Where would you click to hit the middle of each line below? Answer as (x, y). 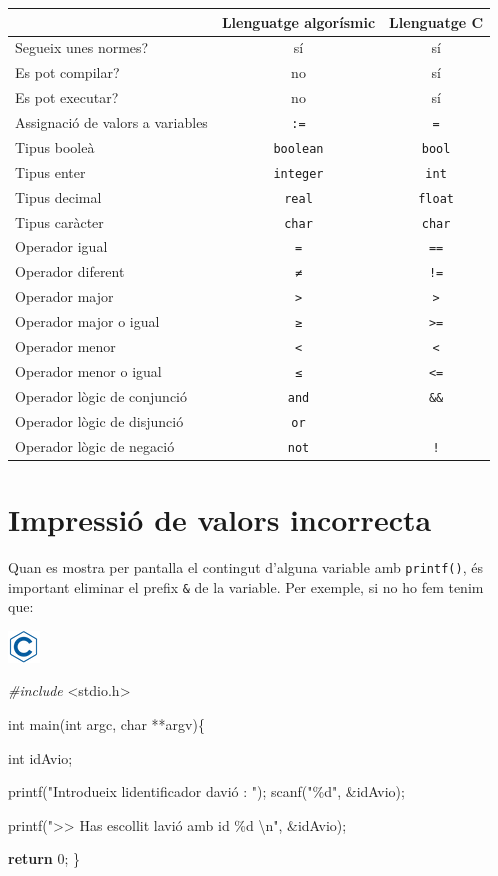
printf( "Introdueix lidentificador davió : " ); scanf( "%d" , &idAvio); (206, 791)
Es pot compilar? (67, 72)
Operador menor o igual (88, 370)
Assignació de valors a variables (111, 121)
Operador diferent (70, 271)
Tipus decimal (58, 196)
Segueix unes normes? (82, 47)
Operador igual (61, 246)
